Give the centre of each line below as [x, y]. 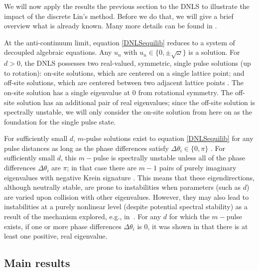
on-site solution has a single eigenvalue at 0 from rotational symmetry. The [119, 92]
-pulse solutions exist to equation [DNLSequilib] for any [168, 138]
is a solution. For [214, 52]
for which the [189, 216]
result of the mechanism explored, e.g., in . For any [83, 216]
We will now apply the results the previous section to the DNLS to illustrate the [127, 6]
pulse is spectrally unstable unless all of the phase [169, 158]
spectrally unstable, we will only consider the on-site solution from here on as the [128, 112]
